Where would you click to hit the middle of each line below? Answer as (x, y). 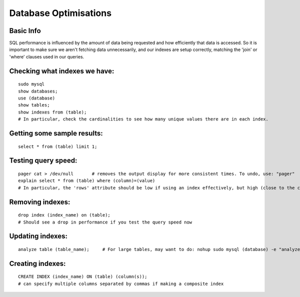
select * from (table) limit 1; (58, 146)
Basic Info (25, 31)
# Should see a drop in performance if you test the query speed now (105, 222)
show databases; (38, 91)
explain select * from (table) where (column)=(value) (87, 181)
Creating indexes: (37, 263)
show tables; (34, 105)
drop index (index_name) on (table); (64, 215)
